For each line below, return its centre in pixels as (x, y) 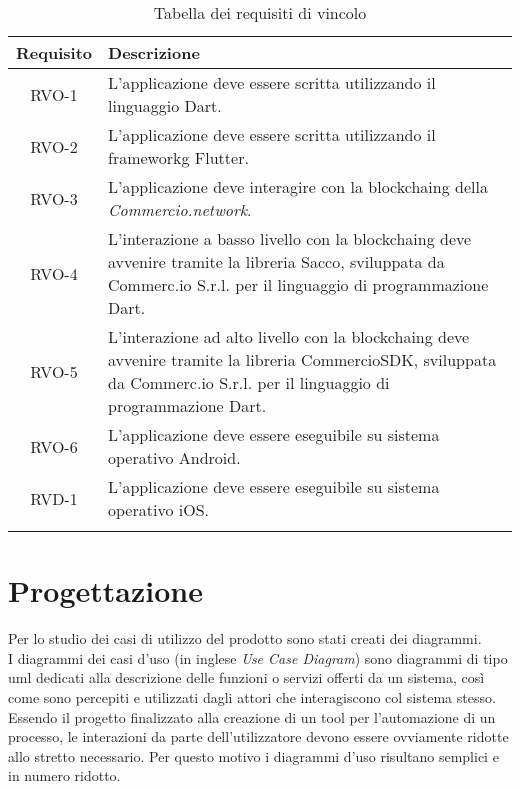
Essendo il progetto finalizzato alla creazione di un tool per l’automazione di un (252, 716)
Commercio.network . (180, 209)
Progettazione (105, 590)
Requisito (54, 52)
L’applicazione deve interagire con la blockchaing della (298, 186)
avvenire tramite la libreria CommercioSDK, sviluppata (302, 359)
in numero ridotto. (64, 775)
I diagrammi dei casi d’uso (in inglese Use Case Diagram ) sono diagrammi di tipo (258, 657)
